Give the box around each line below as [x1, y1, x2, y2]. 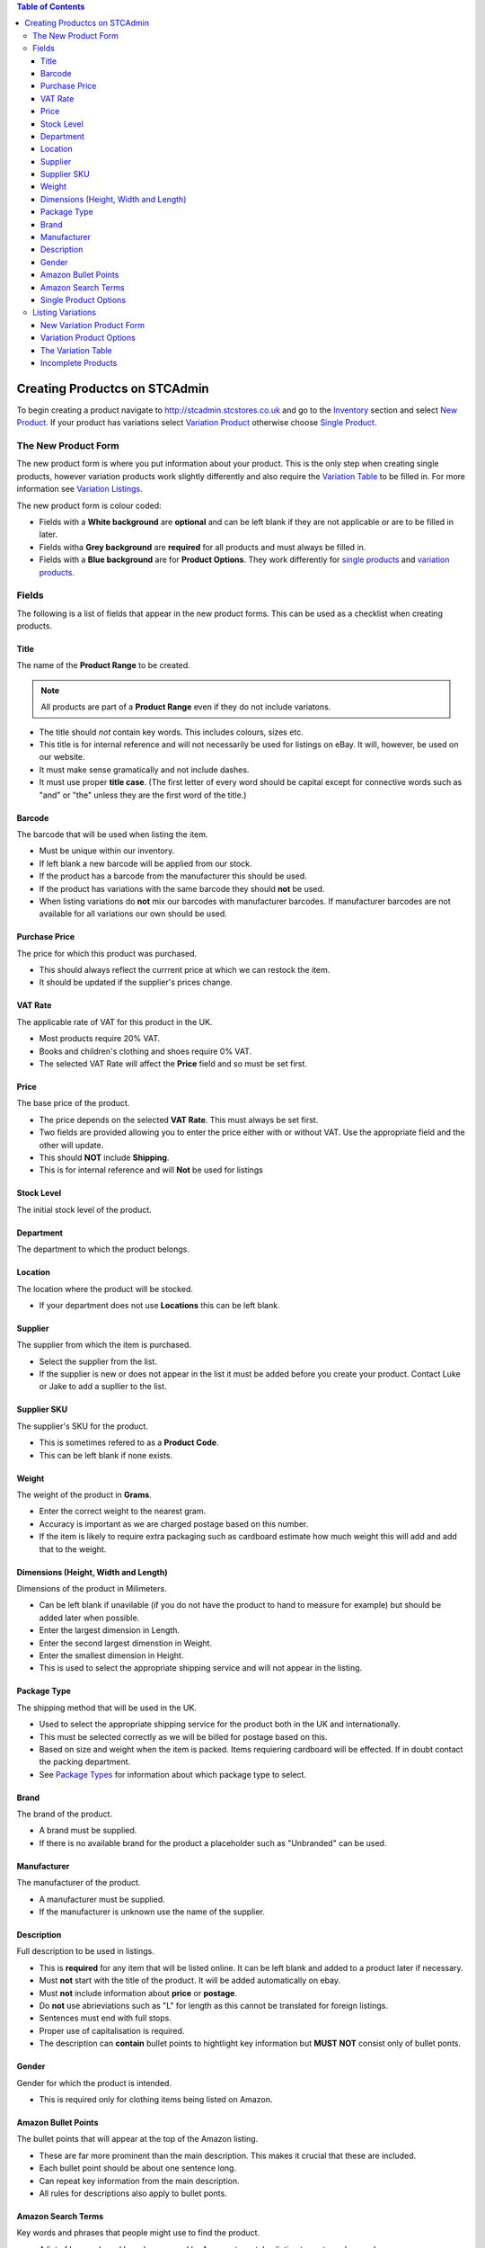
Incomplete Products [40, 357, 118, 368]
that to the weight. [39, 1543, 107, 1555]
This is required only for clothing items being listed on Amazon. [39, 2093, 273, 2104]
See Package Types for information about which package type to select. [39, 1769, 307, 1780]
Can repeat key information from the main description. [39, 2175, 240, 2186]
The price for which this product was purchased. [16, 948, 198, 959]
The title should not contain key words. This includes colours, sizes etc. [39, 727, 304, 737]
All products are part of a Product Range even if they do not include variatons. [40, 701, 331, 712]
